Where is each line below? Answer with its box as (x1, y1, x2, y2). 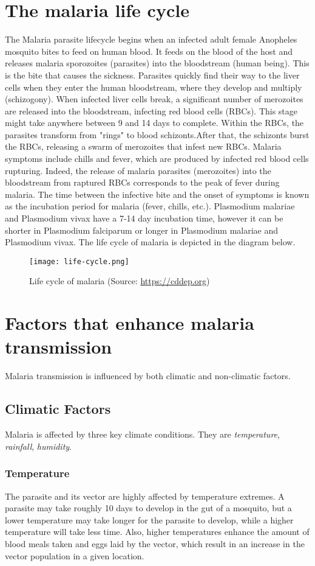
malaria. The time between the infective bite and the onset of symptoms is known (5, 187, 310, 200)
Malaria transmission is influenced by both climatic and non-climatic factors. (5, 369, 291, 382)
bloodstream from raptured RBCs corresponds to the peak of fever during (5, 176, 280, 189)
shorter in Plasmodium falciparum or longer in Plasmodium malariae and (5, 223, 279, 236)
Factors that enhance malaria (5, 310, 254, 335)
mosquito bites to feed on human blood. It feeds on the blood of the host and (5, 44, 293, 57)
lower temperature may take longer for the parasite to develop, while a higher (5, 513, 294, 526)
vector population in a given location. (5, 549, 144, 562)
